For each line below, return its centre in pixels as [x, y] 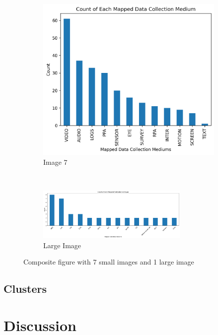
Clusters [25, 289]
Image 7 [55, 162]
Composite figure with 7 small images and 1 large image [109, 262]
